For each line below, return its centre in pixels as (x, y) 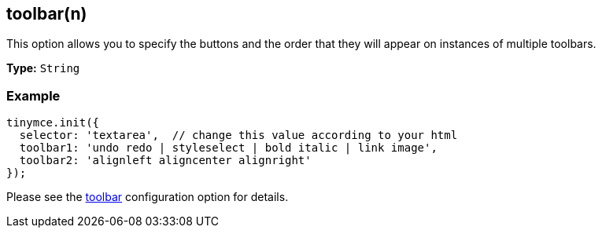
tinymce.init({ (53, 123)
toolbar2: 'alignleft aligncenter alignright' (165, 161)
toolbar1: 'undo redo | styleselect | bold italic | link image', (228, 148)
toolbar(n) (47, 14)
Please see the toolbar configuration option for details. (148, 197)
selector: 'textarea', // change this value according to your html (238, 135)
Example (33, 95)
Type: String (43, 68)
